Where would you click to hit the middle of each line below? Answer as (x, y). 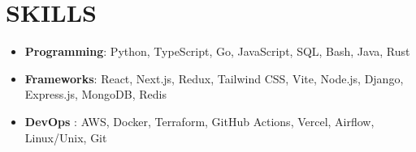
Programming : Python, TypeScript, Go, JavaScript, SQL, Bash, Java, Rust (217, 51)
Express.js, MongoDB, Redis (95, 94)
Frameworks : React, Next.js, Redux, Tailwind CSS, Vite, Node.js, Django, (214, 78)
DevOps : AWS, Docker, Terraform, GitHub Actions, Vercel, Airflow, (199, 121)
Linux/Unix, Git (66, 137)
